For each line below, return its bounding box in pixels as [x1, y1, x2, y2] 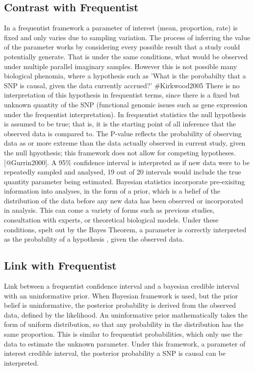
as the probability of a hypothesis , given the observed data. [4, 234, 184, 244]
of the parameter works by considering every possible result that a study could [4, 42, 240, 52]
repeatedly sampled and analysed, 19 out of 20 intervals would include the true [4, 167, 241, 177]
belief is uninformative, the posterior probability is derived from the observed [4, 300, 236, 310]
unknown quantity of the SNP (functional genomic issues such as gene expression [4, 99, 248, 109]
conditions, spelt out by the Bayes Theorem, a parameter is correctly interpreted [4, 224, 247, 234]
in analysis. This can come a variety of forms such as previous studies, [4, 205, 215, 215]
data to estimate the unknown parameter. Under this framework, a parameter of [4, 338, 246, 348]
